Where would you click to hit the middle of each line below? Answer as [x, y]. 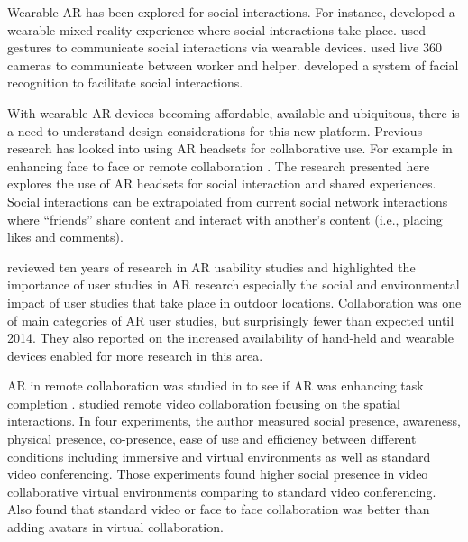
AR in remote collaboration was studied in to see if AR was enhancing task [216, 386]
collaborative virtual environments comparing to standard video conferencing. [222, 491]
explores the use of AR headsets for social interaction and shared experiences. [222, 184]
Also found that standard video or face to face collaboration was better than [219, 509]
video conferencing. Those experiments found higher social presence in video [218, 474]
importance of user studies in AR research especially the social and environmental [234, 285]
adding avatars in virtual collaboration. [115, 527]
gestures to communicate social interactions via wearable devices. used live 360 [225, 47]
